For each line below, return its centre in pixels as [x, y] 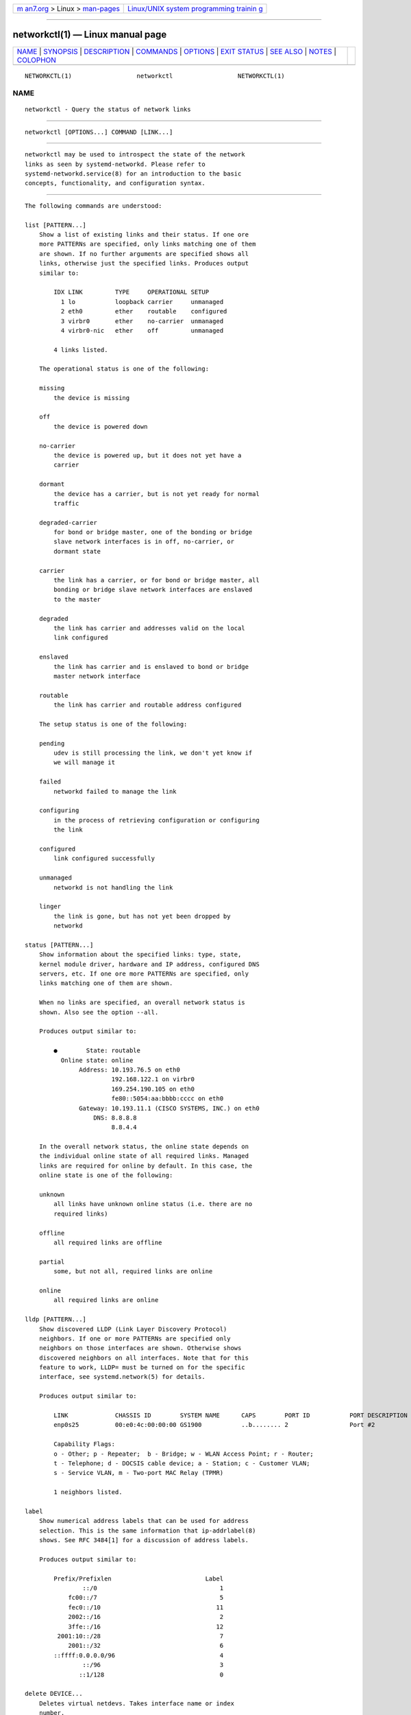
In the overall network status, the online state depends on [144, 1147]
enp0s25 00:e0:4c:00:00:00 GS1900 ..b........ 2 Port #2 [214, 1425]
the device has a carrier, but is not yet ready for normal [157, 494]
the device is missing [92, 398]
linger [50, 907]
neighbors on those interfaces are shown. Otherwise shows [140, 1348]
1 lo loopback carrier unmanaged [142, 301]
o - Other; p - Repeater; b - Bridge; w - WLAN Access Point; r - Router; [184, 1454]
